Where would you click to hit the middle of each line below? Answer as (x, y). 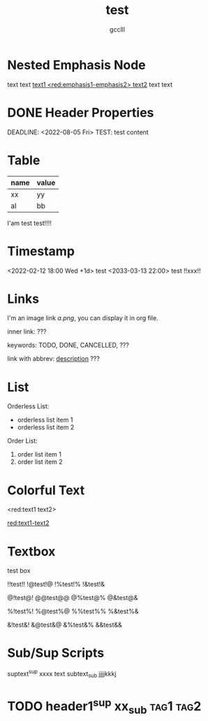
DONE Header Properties (81, 112)
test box (19, 571)
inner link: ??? (27, 331)
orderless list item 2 (46, 427)
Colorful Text (46, 490)
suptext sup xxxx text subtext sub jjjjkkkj (62, 674)
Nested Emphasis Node (76, 65)
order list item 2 (40, 462)
